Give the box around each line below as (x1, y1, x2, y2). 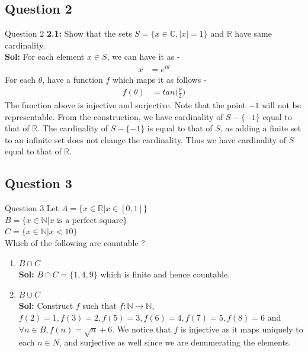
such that (82, 299, 117, 312)
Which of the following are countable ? (5, 237, 145, 249)
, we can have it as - (107, 50, 180, 63)
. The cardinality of (37, 122, 108, 134)
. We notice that (112, 322, 171, 335)
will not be (262, 99, 301, 111)
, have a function (42, 73, 103, 86)
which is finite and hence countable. (100, 268, 230, 280)
